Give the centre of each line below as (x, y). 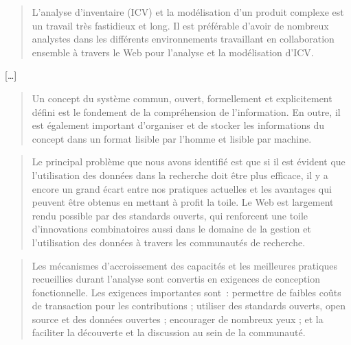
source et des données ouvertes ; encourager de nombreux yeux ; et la (178, 319)
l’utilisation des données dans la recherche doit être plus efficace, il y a (180, 175)
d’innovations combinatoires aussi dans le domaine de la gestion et (171, 229)
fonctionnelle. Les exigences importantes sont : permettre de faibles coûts (186, 292)
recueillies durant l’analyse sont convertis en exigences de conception (176, 279)
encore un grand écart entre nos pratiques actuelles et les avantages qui (182, 188)
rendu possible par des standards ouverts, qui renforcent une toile (170, 215)
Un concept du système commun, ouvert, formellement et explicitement (182, 98)
